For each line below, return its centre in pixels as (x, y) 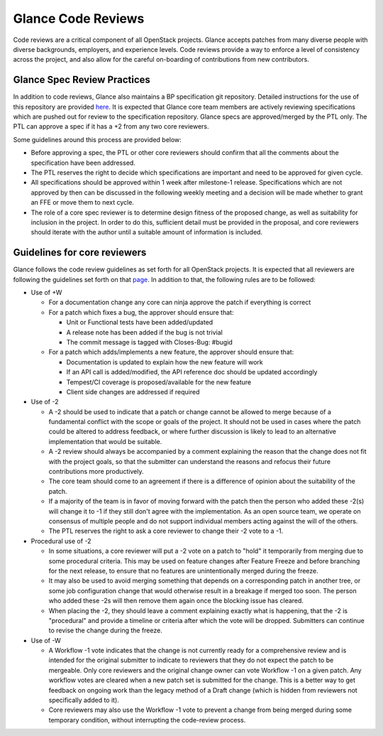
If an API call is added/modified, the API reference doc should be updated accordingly (192, 372)
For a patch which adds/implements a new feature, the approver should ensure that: (171, 352)
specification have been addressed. (83, 163)
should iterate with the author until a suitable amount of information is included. (146, 232)
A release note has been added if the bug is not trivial (144, 332)
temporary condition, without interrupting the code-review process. (147, 720)
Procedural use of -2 (61, 541)
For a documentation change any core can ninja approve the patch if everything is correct (180, 303)
